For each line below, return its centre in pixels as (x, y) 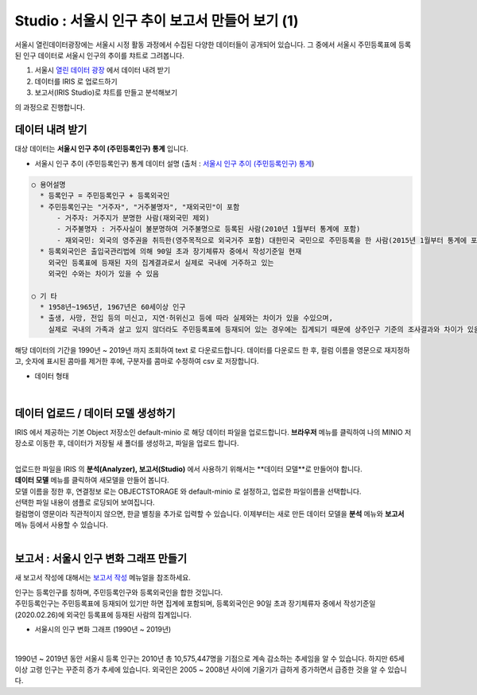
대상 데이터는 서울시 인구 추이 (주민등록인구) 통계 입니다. (101, 149)
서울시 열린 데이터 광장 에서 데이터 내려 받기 (103, 70)
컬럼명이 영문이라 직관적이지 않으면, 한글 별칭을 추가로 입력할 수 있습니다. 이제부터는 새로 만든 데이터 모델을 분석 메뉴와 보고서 (209, 513)
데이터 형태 (52, 376)
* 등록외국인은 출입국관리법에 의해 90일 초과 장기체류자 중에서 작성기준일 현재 (171, 252)
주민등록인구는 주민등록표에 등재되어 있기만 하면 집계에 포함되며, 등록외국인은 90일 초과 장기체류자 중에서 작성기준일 (195, 603)
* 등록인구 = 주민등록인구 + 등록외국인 (105, 196)
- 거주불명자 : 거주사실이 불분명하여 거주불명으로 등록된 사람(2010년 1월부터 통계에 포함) (209, 229)
